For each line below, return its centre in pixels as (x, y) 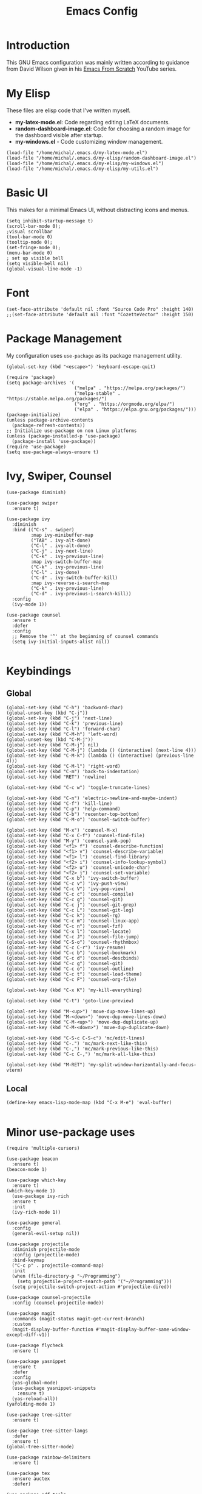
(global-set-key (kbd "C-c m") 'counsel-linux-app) (73, 921)
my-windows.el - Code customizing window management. (89, 141)
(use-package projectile (38, 1244)
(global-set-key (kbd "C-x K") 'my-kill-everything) (74, 990)
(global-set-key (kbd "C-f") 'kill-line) (59, 803)
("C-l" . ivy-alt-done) (61, 546)
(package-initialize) (34, 415)
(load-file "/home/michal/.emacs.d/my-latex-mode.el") (77, 153)
